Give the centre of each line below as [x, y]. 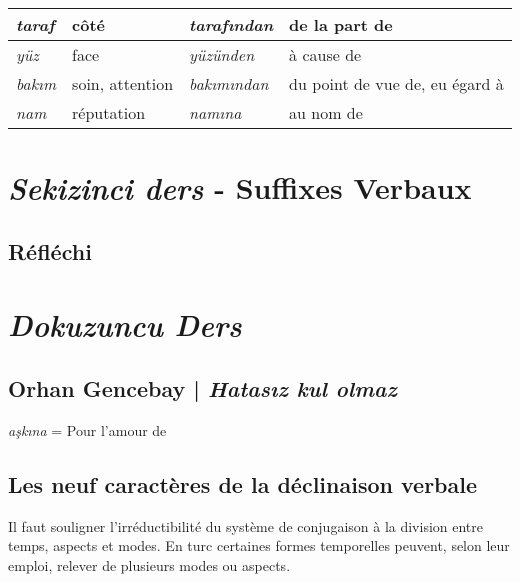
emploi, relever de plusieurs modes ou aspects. [149, 564]
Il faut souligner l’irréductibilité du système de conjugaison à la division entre [246, 525]
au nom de [326, 112]
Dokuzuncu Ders [125, 325]
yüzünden [222, 54]
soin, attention [123, 83]
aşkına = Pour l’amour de [87, 429]
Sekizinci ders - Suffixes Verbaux [240, 188]
